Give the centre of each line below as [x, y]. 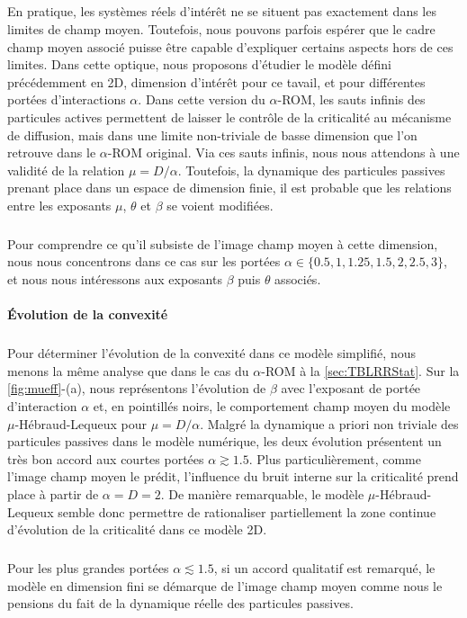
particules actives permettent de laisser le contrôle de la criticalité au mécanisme [229, 116]
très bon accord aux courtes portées [106, 458]
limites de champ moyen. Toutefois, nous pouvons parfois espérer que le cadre [221, 28]
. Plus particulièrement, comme [335, 458]
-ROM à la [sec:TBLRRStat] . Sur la [360, 370]
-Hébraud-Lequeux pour [81, 423]
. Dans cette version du [202, 99]
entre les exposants [59, 205]
